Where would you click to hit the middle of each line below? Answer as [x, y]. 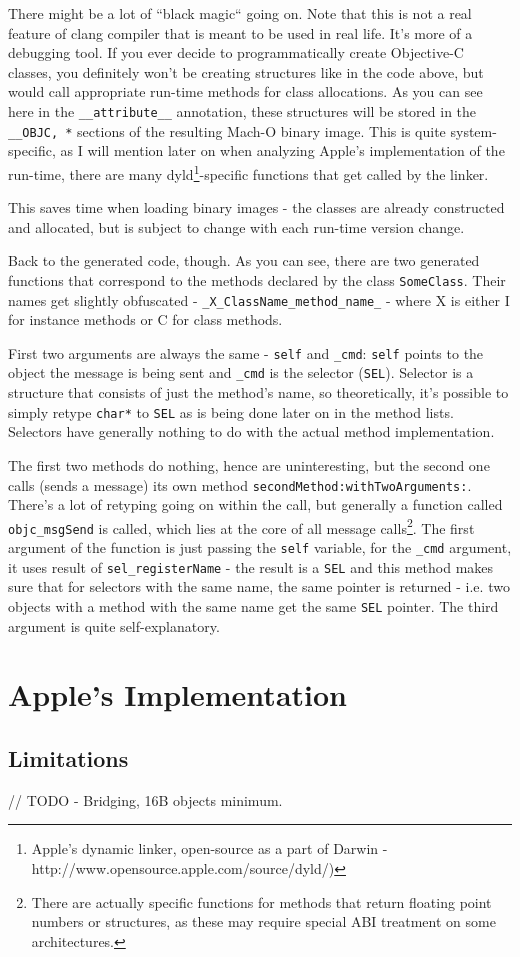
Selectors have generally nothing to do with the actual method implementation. [251, 431]
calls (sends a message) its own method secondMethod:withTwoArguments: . [240, 484]
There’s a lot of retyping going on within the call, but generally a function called [255, 504]
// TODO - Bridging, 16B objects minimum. [145, 799]
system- [473, 130]
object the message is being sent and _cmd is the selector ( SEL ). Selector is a [241, 372]
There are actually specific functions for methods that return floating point [261, 901]
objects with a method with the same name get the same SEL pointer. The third [253, 606]
